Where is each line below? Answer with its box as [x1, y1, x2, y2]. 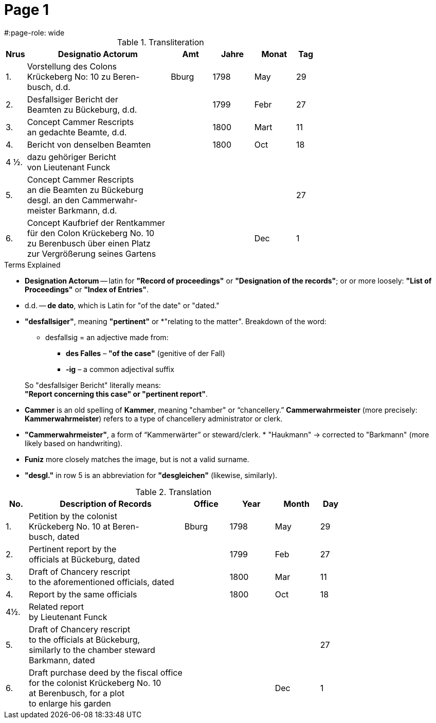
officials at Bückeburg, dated [28, 554, 140, 565]
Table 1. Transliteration [117, 37, 204, 47]
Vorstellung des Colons [27, 61, 117, 72]
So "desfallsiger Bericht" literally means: [25, 380, 161, 390]
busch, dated [28, 531, 80, 542]
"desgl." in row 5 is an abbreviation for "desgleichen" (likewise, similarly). [25, 470, 278, 480]
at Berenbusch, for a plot [28, 687, 124, 698]
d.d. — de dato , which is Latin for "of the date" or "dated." [25, 301, 220, 310]
